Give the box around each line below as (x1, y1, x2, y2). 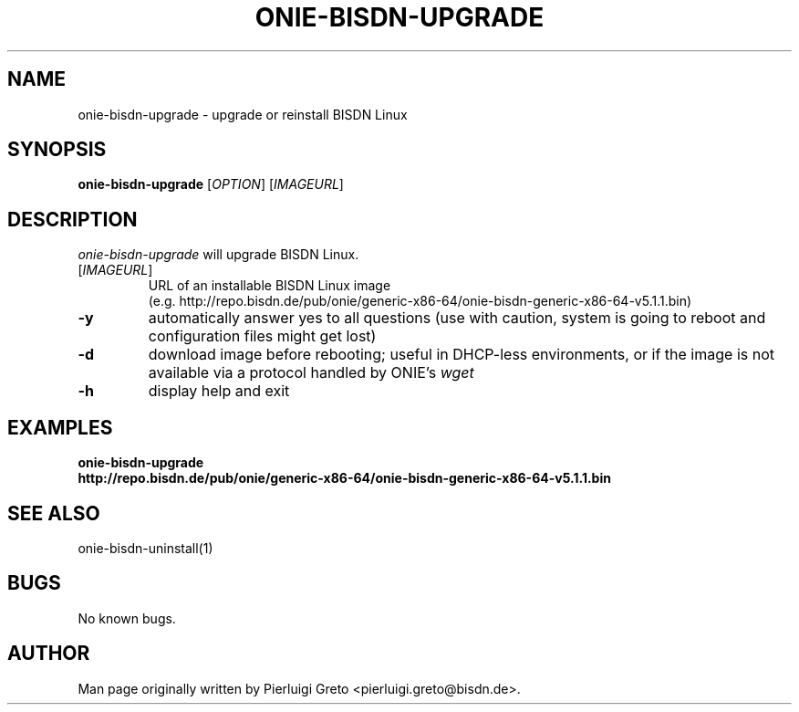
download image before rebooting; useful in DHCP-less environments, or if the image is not (148, 345, 774, 364)
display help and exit (148, 382, 290, 401)
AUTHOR (7, 642, 90, 665)
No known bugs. (78, 610, 176, 626)
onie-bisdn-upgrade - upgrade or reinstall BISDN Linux (78, 106, 408, 122)
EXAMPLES (7, 415, 113, 439)
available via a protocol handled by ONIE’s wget (148, 363, 474, 382)
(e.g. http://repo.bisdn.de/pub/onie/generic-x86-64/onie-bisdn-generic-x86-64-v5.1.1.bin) (148, 293, 692, 309)
